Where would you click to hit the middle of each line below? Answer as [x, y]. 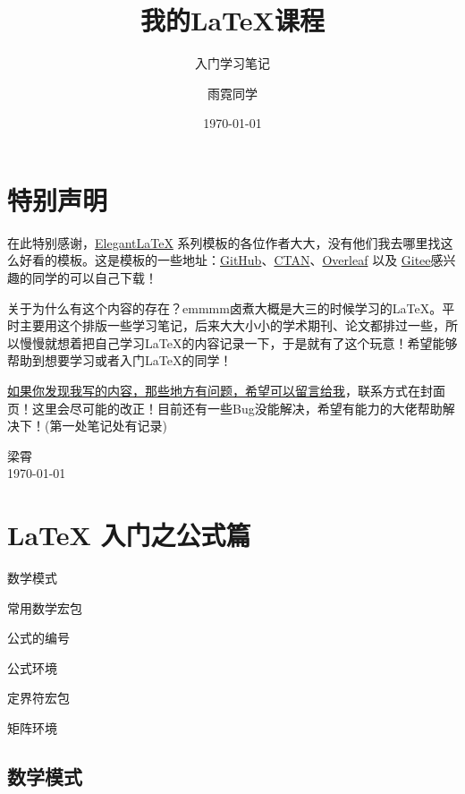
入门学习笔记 [232, 63]
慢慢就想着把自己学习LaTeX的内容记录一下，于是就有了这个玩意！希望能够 [238, 342]
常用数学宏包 [45, 607]
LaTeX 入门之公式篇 [129, 535]
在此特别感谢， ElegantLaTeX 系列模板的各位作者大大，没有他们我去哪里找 [224, 242]
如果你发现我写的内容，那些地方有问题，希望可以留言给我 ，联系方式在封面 [226, 390]
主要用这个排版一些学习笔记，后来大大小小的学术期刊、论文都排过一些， [232, 325]
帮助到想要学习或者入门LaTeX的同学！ [120, 360]
